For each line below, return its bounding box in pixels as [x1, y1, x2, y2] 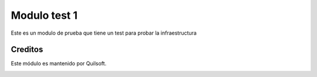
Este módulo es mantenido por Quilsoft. [11, 60, 107, 67]
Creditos [11, 45, 43, 55]
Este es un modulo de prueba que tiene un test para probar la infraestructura [11, 29, 197, 36]
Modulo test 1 [11, 9, 78, 22]
